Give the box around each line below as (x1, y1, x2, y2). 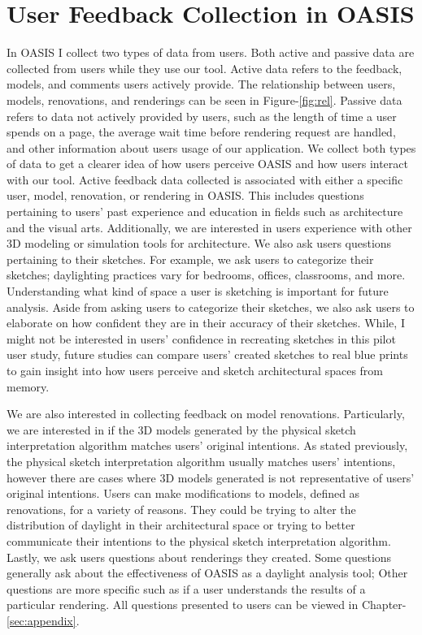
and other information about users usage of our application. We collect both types (7, 139, 416, 156)
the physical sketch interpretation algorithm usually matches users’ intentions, (7, 452, 396, 469)
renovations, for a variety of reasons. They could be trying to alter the (7, 500, 356, 517)
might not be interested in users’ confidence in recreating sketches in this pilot (7, 330, 396, 347)
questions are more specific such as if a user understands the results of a (7, 580, 366, 597)
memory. (7, 378, 50, 395)
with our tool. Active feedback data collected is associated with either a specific (7, 171, 403, 188)
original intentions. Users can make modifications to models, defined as (7, 485, 360, 502)
